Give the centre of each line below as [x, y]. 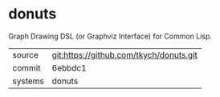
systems [28, 81]
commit [26, 67]
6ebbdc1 [69, 67]
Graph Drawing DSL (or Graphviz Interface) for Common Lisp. [110, 36]
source [25, 55]
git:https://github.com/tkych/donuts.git [125, 55]
